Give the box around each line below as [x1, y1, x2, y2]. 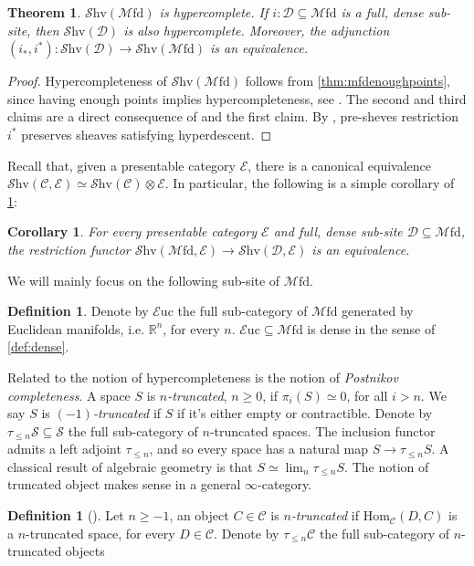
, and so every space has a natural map [149, 439, 369, 458]
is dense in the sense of [307, 319, 436, 338]
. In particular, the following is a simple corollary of [164, 173, 455, 193]
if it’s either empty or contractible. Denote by [177, 404, 433, 423]
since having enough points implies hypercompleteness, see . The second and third [7, 89, 467, 108]
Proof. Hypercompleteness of [7, 71, 167, 90]
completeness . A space [7, 385, 131, 404]
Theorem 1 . [7, 3, 81, 21]
